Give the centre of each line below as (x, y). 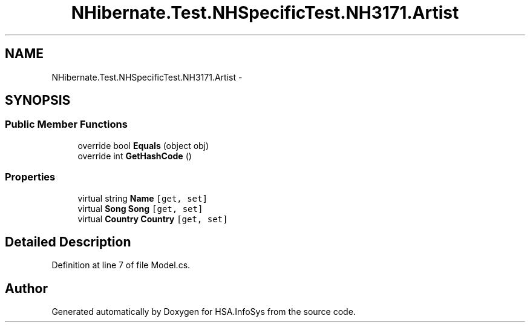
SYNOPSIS (38, 101)
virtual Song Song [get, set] (140, 208)
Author (26, 288)
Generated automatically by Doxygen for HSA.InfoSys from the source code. (204, 312)
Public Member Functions (66, 124)
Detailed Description (68, 242)
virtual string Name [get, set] (142, 198)
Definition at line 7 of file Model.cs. (121, 265)
